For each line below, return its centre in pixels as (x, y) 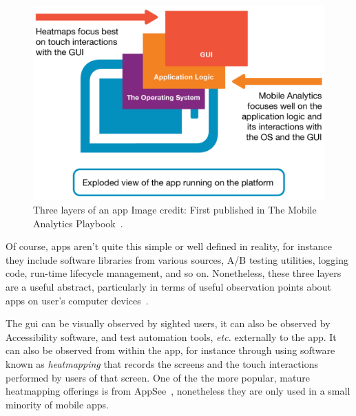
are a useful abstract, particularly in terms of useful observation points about (168, 286)
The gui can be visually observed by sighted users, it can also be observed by (168, 323)
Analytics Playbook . (78, 223)
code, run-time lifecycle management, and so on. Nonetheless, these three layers (174, 273)
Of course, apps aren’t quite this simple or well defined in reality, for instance (169, 246)
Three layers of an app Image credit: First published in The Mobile (175, 209)
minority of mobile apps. (57, 404)
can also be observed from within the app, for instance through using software (170, 350)
